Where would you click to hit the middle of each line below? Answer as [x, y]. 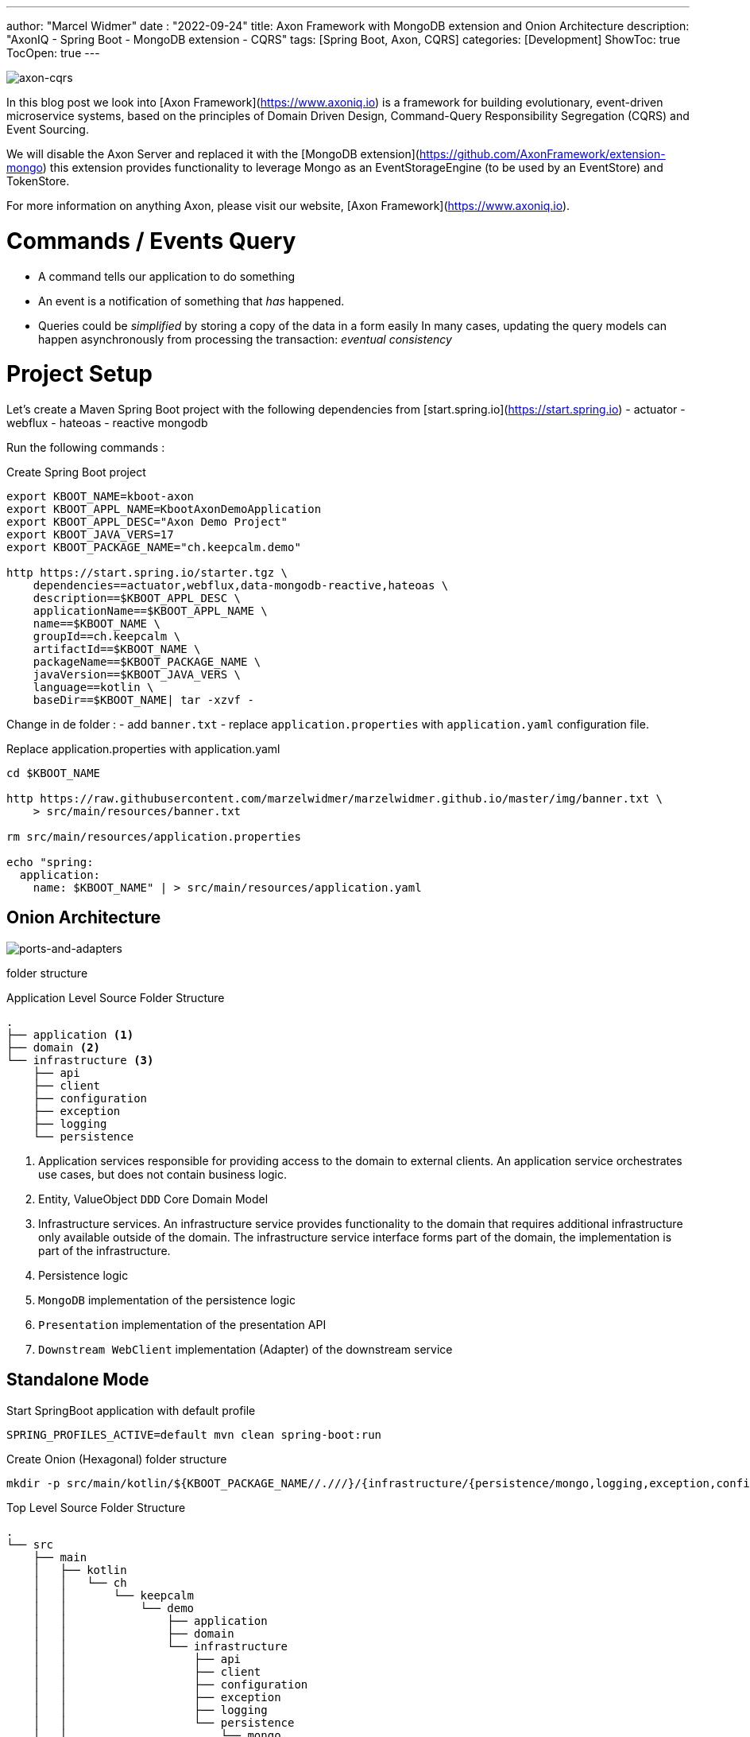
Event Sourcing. [48, 129]
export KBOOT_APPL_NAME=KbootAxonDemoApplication [164, 509]
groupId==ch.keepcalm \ [107, 636]
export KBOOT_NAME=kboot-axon [101, 496]
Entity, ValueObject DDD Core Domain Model [153, 1199]
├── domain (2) [54, 1047]
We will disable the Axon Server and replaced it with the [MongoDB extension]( [213, 154]
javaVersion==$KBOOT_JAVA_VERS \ [137, 674]
